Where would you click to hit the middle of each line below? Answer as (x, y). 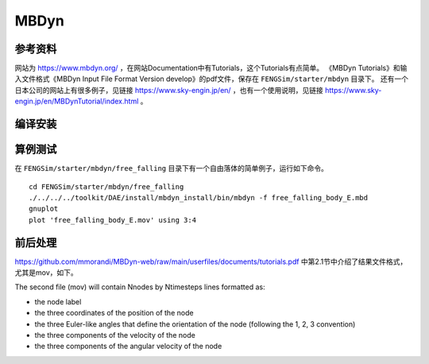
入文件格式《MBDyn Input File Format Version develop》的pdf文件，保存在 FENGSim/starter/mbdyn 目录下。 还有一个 (212, 79)
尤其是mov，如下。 (46, 273)
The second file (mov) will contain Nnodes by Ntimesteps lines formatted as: (140, 287)
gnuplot (44, 209)
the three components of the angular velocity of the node (128, 347)
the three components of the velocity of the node (115, 335)
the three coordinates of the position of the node (114, 313)
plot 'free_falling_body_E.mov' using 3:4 (113, 220)
